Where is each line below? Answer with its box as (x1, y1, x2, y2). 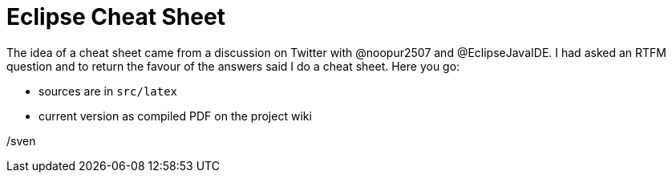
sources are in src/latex (38, 83, 178, 98)
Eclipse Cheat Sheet (6, 3, 225, 31)
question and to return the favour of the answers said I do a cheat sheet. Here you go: (6, 59, 460, 73)
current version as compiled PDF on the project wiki (38, 108, 312, 123)
